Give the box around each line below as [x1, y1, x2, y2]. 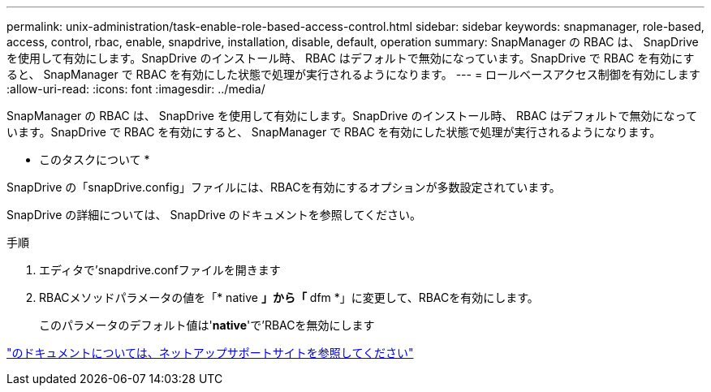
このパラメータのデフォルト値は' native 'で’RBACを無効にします [39, 318, 375, 332]
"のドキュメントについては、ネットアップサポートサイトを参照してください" [6, 346, 414, 360]
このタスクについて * [39, 153, 150, 166]
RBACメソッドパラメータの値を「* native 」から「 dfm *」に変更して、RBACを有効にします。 [39, 291, 539, 304]
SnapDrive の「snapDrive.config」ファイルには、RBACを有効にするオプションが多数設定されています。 [6, 180, 561, 194]
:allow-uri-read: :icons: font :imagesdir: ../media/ [6, 82, 265, 96]
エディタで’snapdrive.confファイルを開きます [39, 263, 281, 277]
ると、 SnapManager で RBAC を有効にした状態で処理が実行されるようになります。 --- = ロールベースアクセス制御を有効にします [6, 67, 700, 81]
